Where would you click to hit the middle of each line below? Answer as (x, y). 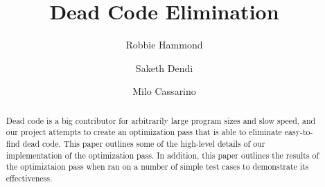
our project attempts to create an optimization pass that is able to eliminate (144, 132)
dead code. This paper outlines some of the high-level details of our (144, 144)
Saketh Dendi (164, 68)
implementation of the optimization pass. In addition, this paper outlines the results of (162, 155)
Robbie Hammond (164, 45)
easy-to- (299, 132)
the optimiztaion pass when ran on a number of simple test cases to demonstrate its (157, 167)
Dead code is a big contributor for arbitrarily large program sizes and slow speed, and (161, 120)
